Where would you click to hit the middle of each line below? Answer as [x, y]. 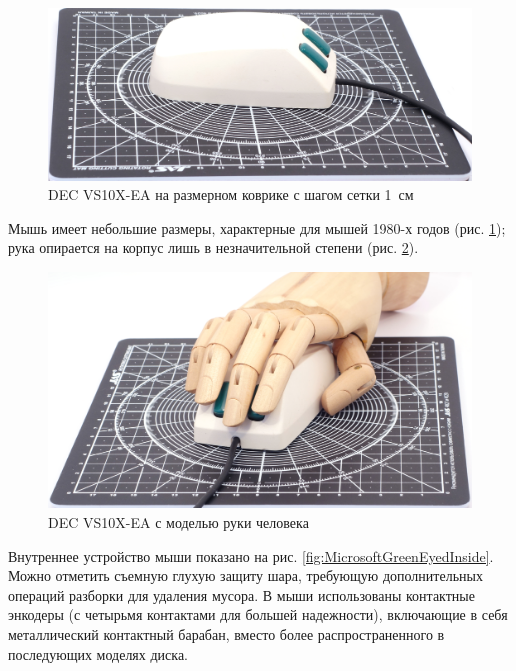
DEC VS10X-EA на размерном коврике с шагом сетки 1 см [231, 194]
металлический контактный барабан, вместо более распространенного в [226, 634]
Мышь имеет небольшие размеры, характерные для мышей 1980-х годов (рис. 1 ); [257, 227]
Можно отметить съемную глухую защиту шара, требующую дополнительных [245, 575]
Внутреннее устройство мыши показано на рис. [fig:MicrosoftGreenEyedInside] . [251, 555]
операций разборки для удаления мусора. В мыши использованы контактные [241, 594]
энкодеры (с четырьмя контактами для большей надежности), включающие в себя [258, 614]
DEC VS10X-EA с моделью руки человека [178, 522]
